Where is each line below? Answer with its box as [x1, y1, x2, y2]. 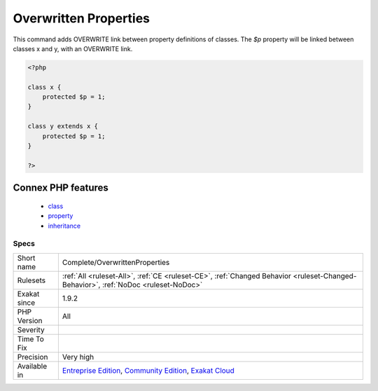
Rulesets [17, 275, 45, 285]
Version [17, 315, 43, 325]
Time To [17, 334, 45, 343]
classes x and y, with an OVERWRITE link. [13, 44, 133, 53]
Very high [62, 352, 94, 362]
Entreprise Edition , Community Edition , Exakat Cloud [62, 365, 234, 375]
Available [17, 361, 48, 371]
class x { [27, 83, 62, 91]
